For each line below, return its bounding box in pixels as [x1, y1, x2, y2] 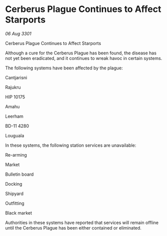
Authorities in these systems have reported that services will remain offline [5, 220, 159, 226]
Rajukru [5, 84, 21, 90]
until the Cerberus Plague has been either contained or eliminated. [5, 225, 142, 231]
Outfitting [5, 200, 25, 206]
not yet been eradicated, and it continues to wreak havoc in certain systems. [5, 55, 163, 61]
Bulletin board [5, 171, 34, 177]
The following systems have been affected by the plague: [5, 65, 123, 71]
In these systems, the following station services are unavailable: [5, 142, 136, 148]
